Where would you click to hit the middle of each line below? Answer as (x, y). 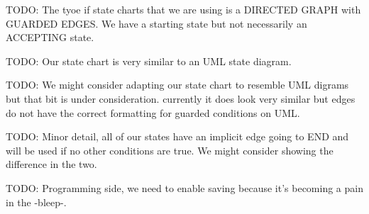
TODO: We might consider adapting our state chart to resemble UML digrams (177, 85)
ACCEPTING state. (50, 37)
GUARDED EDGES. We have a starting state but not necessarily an (156, 23)
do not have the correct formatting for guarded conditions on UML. (153, 112)
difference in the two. (51, 164)
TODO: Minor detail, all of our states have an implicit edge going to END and (177, 136)
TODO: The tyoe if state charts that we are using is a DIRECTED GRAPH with (183, 9)
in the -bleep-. (36, 202)
